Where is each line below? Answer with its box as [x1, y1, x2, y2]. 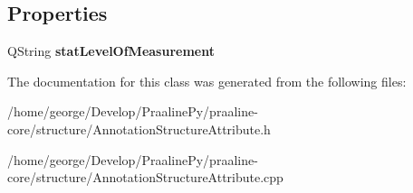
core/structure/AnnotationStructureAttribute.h [7, 119, 271, 138]
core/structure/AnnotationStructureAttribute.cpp [7, 168, 283, 187]
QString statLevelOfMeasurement [7, 41, 215, 60]
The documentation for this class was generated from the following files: [7, 71, 407, 90]
